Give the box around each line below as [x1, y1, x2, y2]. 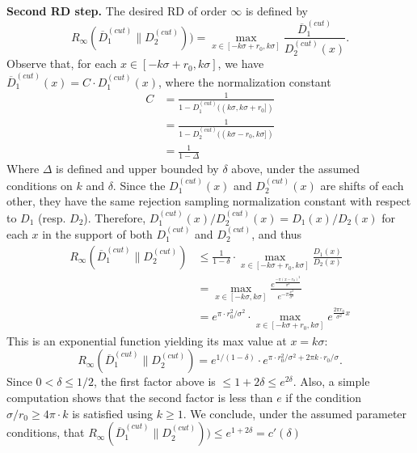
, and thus [251, 225, 302, 242]
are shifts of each [320, 176, 404, 193]
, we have [217, 55, 264, 72]
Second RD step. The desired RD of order [6, 2, 227, 19]
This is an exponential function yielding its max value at [6, 332, 287, 349]
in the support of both [42, 225, 153, 242]
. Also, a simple [293, 373, 370, 390]
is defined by [245, 2, 308, 19]
